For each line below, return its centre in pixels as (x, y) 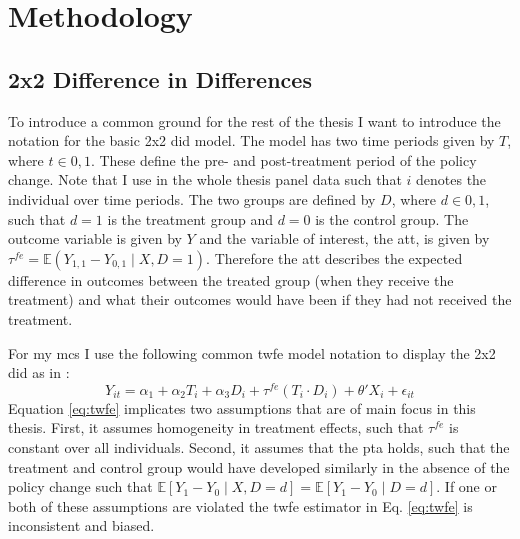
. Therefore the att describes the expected (334, 257)
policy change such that (80, 486)
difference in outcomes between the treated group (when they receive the (231, 279)
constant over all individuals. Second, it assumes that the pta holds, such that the (259, 446)
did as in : (39, 372)
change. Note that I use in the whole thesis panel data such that (205, 179)
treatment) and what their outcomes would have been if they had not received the (260, 299)
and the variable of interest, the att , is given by (344, 238)
